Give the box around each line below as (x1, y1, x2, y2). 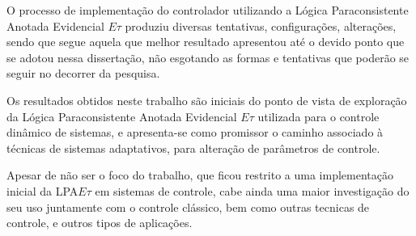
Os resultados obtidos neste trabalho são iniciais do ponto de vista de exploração (6, 91, 407, 108)
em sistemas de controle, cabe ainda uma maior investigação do (95, 182, 410, 199)
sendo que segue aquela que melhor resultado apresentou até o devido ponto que (6, 33, 405, 50)
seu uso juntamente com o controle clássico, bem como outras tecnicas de (6, 198, 370, 215)
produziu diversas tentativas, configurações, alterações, (125, 17, 397, 34)
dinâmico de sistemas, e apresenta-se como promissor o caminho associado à (6, 124, 384, 141)
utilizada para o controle (257, 107, 380, 124)
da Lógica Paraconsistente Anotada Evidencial (6, 107, 237, 124)
